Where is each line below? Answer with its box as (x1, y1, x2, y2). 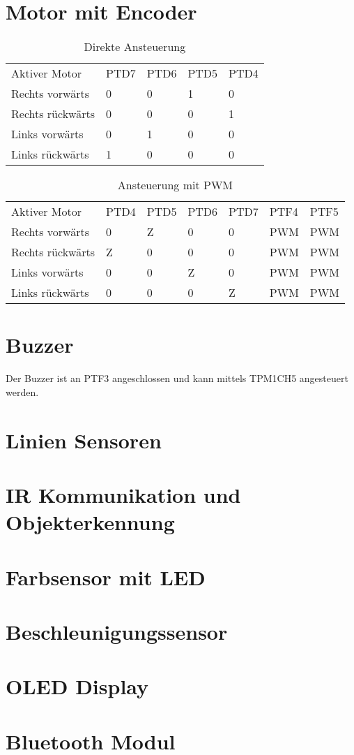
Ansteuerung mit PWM (117, 177, 233, 193)
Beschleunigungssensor (6, 617, 228, 645)
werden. (6, 384, 39, 399)
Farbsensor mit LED (6, 562, 206, 591)
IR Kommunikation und (6, 481, 241, 508)
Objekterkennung (6, 508, 175, 536)
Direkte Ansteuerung (84, 38, 186, 55)
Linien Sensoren (6, 425, 162, 454)
